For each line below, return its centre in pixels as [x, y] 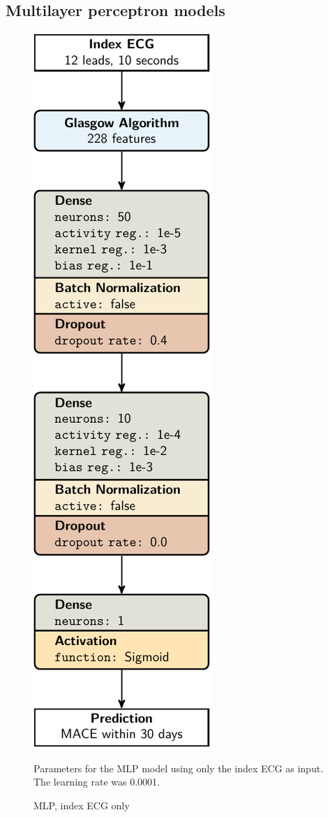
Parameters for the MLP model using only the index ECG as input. [179, 768]
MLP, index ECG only [82, 805]
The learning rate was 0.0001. [97, 782]
